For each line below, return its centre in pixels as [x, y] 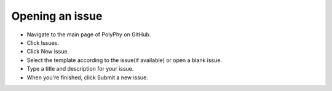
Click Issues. [43, 42]
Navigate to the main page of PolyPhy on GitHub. [89, 34]
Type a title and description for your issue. [80, 69]
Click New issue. [48, 52]
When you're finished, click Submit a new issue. [88, 77]
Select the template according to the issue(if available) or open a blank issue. [124, 60]
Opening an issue [57, 16]
